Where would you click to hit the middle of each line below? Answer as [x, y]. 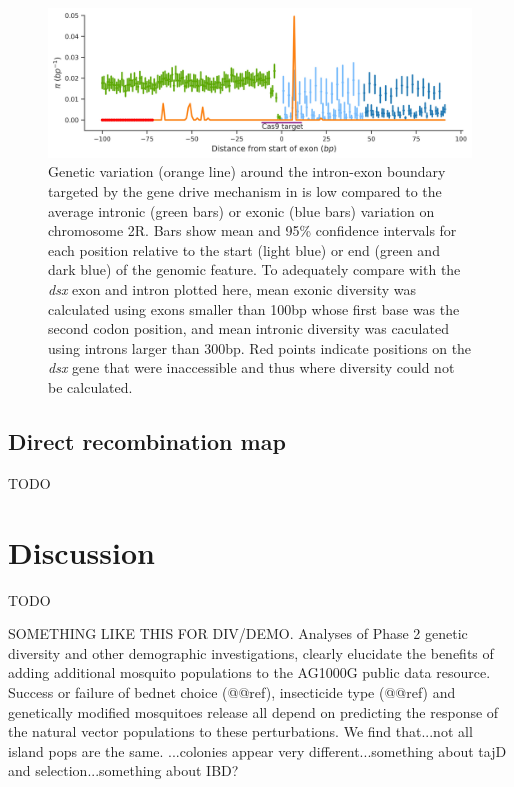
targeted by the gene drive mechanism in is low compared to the [245, 191]
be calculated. [90, 387]
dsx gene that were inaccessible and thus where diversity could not [251, 367]
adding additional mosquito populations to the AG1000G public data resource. [249, 672]
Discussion [81, 551]
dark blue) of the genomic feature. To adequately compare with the [254, 269]
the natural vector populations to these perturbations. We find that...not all [240, 731]
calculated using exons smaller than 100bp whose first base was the [254, 308]
